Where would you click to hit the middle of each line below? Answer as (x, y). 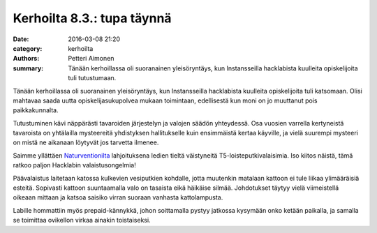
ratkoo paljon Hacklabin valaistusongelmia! (74, 165)
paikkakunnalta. (36, 110)
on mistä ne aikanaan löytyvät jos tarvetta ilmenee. (86, 142)
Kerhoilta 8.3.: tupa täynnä (92, 18)
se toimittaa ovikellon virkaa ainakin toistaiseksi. (82, 220)
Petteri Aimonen (91, 59)
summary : (28, 68)
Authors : (26, 59)
